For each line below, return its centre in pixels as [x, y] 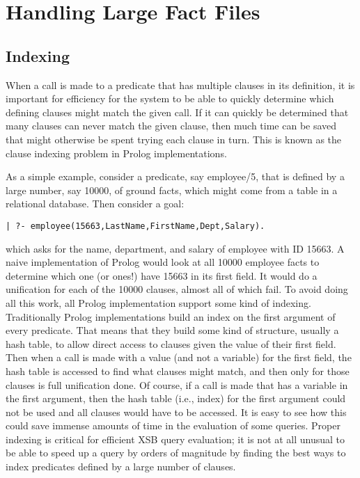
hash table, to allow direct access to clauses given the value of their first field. [171, 343]
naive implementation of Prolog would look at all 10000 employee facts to [163, 262]
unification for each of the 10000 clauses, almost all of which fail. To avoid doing [177, 289]
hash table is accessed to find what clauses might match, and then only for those [178, 371]
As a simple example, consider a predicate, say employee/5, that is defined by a [175, 176]
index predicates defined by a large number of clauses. [121, 467]
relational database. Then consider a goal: [95, 204]
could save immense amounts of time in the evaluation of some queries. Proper [173, 425]
